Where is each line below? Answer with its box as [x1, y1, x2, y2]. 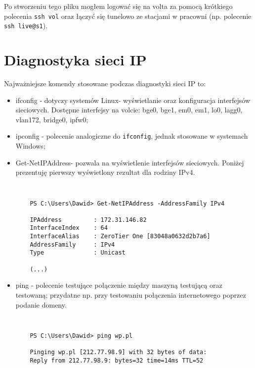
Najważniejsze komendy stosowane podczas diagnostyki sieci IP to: [4, 78, 206, 89]
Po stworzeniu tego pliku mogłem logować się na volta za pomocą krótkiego [4, 1, 233, 11]
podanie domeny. [15, 299, 67, 310]
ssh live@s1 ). [4, 20, 48, 31]
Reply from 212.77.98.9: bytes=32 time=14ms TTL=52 [30, 357, 204, 364]
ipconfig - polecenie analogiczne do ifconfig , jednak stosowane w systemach [15, 131, 248, 141]
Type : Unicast [30, 249, 126, 257]
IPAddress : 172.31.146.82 [30, 216, 147, 223]
